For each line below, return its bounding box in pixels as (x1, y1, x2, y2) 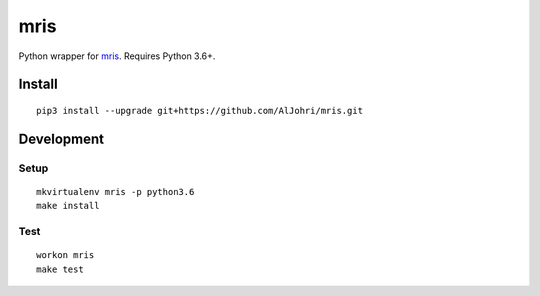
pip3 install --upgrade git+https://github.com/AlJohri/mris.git (36, 105, 364, 116)
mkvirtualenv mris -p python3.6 (36, 186, 195, 197)
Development (18, 130, 105, 147)
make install (36, 200, 100, 212)
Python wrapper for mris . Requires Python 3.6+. (18, 50, 216, 62)
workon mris (36, 250, 95, 261)
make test (36, 263, 84, 275)
